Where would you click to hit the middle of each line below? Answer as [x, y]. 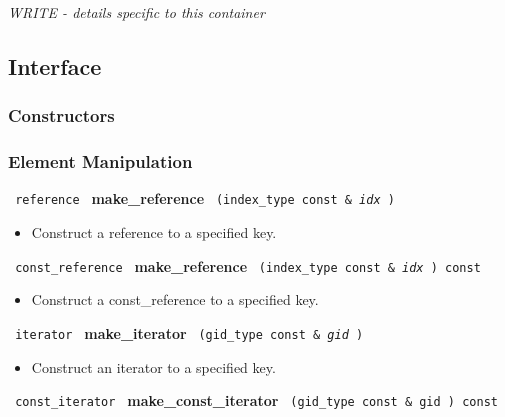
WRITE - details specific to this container [136, 12]
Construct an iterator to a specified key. [153, 366]
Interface [55, 65]
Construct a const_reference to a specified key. [175, 299]
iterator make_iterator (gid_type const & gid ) [189, 332]
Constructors [61, 115]
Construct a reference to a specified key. [154, 232]
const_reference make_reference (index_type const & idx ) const [248, 265]
